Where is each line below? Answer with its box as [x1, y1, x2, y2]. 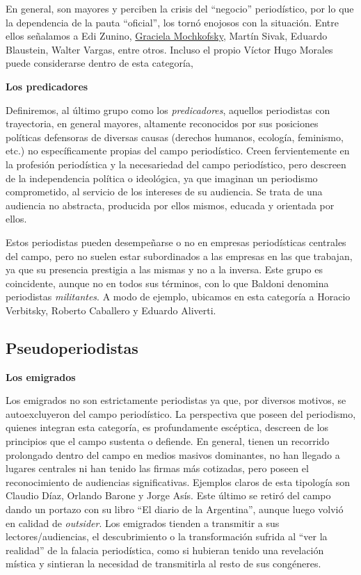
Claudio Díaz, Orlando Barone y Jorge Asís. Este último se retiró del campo [6, 488, 331, 503]
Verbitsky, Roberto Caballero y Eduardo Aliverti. [6, 302, 216, 317]
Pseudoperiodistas [6, 337, 138, 358]
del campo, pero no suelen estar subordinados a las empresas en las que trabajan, [6, 248, 353, 263]
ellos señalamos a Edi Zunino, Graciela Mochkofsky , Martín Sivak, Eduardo [6, 29, 328, 43]
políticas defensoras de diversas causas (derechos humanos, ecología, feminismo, [6, 129, 344, 144]
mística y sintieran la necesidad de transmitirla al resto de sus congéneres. [6, 556, 321, 571]
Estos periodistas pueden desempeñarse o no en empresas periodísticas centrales [6, 234, 346, 249]
